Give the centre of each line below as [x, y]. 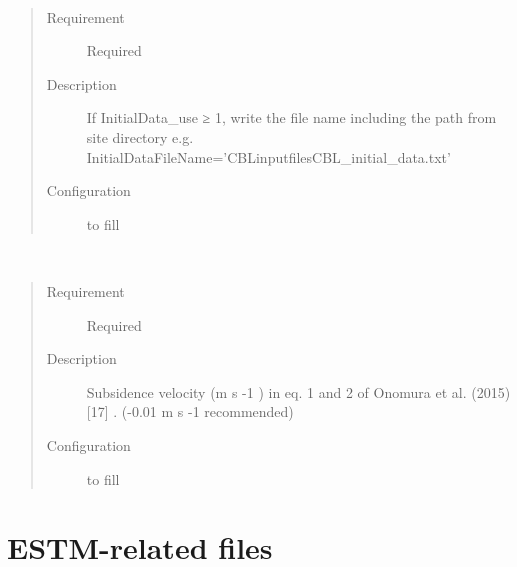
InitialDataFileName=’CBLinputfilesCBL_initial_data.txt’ [268, 156]
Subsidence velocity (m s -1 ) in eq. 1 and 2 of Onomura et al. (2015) [298, 391]
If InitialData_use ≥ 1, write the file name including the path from [291, 117]
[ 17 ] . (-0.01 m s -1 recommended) [190, 411]
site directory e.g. [140, 136]
